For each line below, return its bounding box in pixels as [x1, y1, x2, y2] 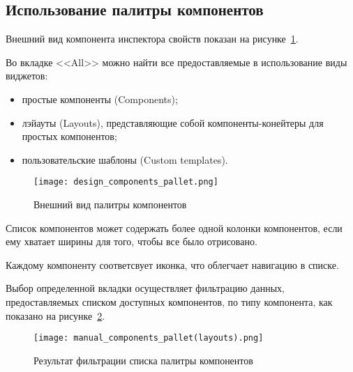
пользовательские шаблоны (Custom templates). [22, 152, 228, 166]
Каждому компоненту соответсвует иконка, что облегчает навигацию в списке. [6, 257, 339, 272]
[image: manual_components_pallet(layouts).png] [33, 333, 264, 343]
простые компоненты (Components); [22, 91, 178, 106]
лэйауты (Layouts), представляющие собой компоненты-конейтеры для [22, 115, 324, 130]
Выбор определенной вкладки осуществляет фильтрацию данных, [6, 281, 285, 295]
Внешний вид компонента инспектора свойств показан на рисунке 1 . [6, 31, 299, 46]
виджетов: [6, 68, 48, 83]
